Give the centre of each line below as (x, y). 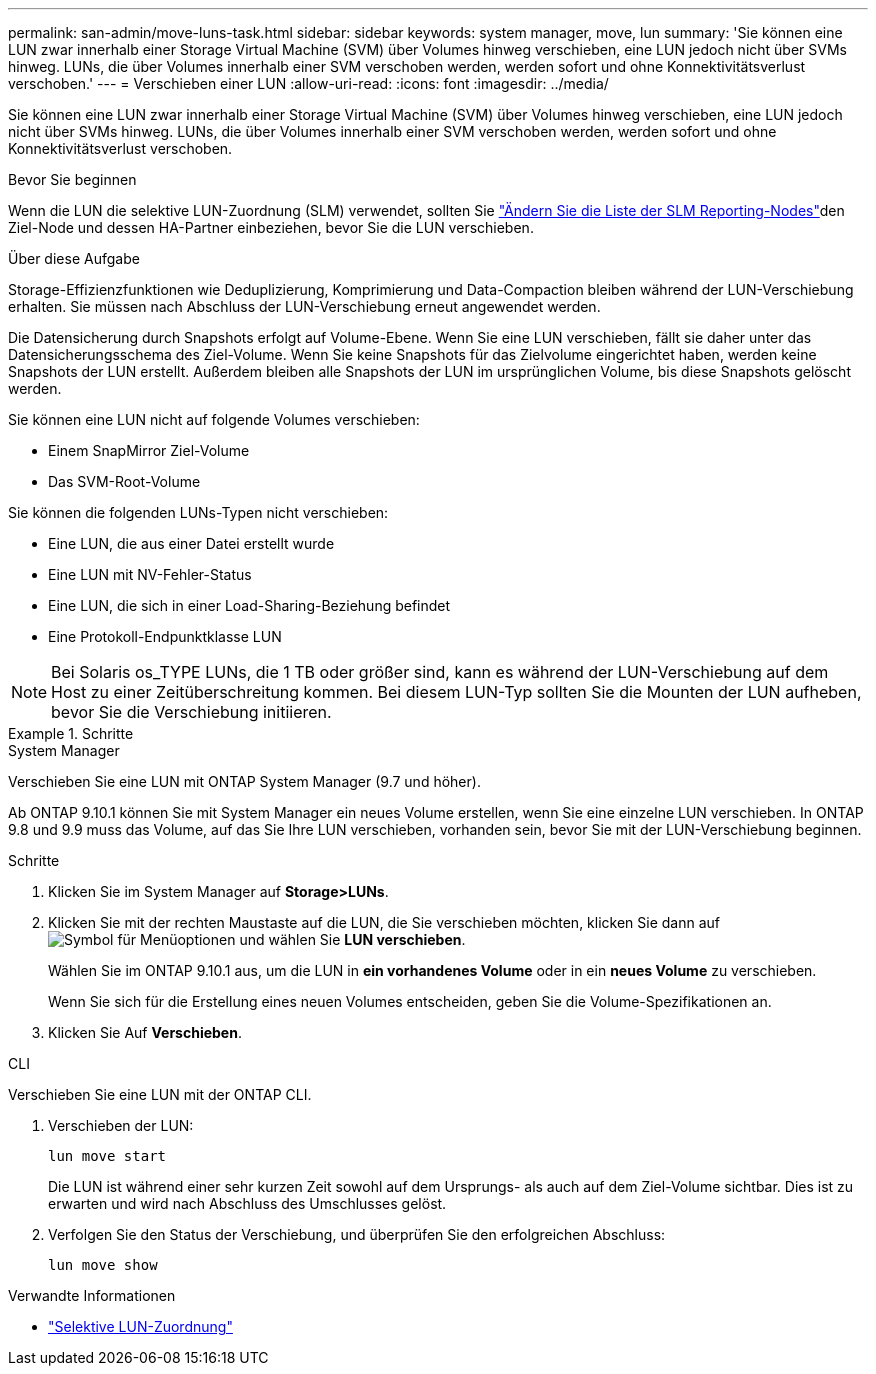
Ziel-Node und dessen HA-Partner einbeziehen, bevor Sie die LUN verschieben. (271, 227)
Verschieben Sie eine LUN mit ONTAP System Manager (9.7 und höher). (244, 781)
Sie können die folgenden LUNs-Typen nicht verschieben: (198, 512)
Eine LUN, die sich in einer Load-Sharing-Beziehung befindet (249, 605)
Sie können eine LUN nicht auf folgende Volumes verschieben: (214, 419)
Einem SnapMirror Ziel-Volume (149, 450)
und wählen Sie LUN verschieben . (352, 939)
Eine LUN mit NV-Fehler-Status (150, 574)
